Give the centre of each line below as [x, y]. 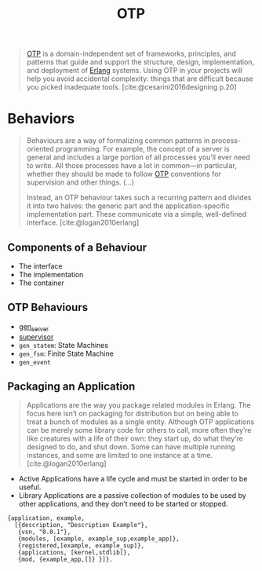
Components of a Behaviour [77, 247]
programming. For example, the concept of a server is [143, 149]
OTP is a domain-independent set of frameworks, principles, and [131, 54]
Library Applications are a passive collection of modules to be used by [132, 496]
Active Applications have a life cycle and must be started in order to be [133, 479]
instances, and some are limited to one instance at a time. [120, 456]
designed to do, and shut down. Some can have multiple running [131, 447]
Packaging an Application [71, 386]
